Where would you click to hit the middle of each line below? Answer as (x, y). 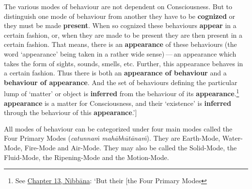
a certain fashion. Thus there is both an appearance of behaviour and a (115, 73)
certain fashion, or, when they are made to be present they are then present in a (123, 35)
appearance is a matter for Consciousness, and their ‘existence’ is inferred (118, 103)
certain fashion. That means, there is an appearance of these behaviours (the (120, 44)
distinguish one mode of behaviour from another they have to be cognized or (119, 16)
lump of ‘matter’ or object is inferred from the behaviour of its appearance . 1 (122, 93)
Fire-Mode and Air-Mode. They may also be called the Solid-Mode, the (131, 147)
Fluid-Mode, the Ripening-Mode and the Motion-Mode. (87, 157)
